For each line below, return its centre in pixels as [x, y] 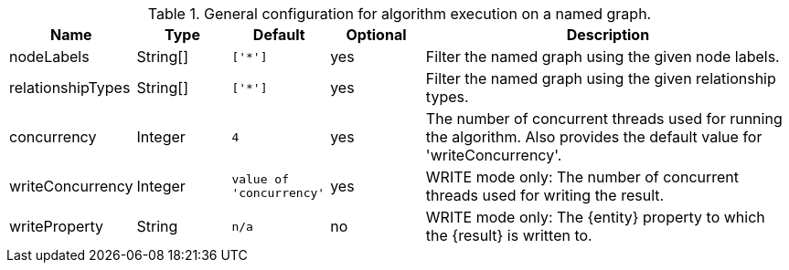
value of [260, 179]
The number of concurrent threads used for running [604, 119]
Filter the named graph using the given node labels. [602, 57]
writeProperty [57, 226]
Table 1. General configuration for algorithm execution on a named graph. [400, 14]
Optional [376, 35]
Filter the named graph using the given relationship [601, 78]
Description [608, 35]
